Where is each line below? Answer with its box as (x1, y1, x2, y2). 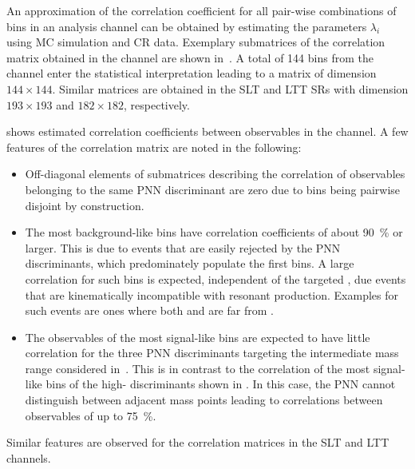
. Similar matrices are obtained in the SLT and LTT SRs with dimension (52, 80, 409, 97)
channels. (6, 449, 51, 466)
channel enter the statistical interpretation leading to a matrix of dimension (6, 65, 377, 81)
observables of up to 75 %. (25, 407, 156, 423)
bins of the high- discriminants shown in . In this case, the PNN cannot (45, 376, 396, 392)
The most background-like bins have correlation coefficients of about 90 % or (25, 224, 403, 240)
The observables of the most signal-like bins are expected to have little (25, 328, 370, 345)
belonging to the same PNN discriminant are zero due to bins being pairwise (25, 181, 401, 197)
